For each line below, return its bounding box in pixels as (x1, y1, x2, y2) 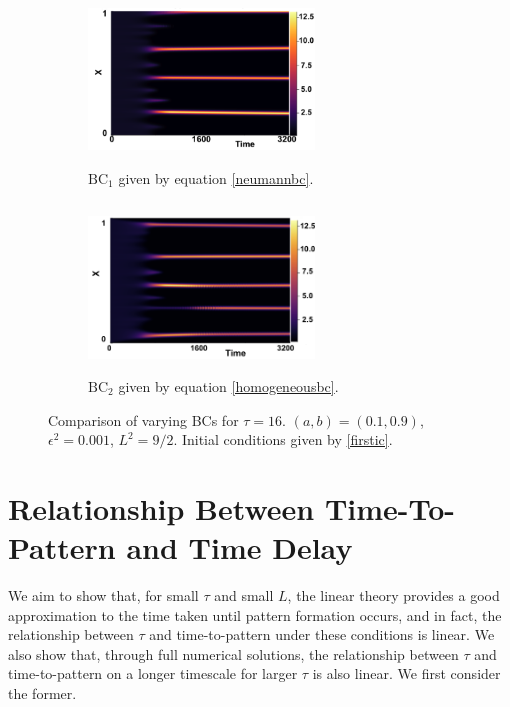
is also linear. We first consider (312, 663, 501, 684)
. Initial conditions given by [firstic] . (173, 429, 393, 450)
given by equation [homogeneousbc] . (118, 375, 339, 396)
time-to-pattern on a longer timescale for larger (8, 663, 298, 684)
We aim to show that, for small (8, 585, 199, 606)
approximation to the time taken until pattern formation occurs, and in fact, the (8, 604, 502, 625)
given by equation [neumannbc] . (118, 167, 314, 188)
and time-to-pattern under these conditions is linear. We (149, 624, 495, 645)
